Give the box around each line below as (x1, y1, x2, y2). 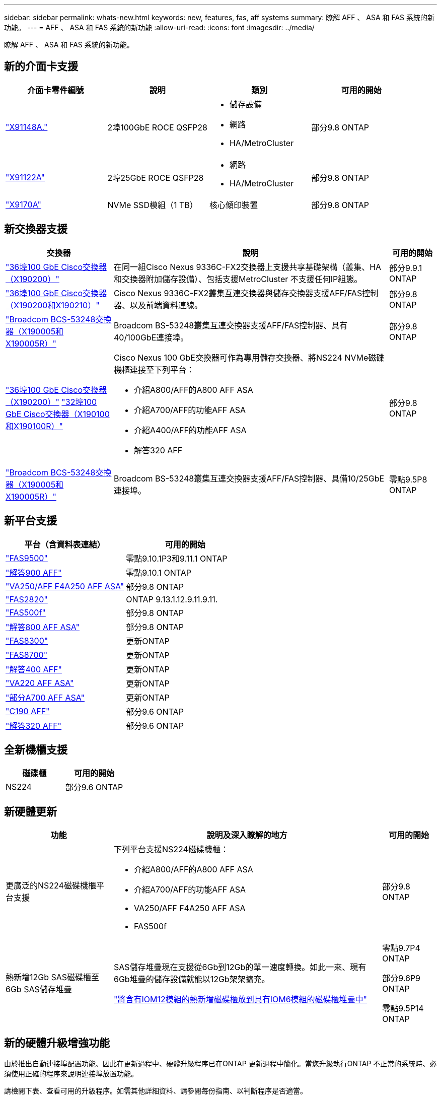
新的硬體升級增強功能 (4, 1036, 110, 1049)
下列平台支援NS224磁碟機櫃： (114, 844, 229, 855)
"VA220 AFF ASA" (6, 677, 74, 688)
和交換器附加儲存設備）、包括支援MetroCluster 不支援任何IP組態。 (114, 273, 362, 284)
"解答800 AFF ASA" (6, 622, 80, 632)
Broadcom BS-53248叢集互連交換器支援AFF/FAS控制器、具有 (114, 320, 348, 330)
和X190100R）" (6, 421, 63, 431)
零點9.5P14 (382, 1003, 424, 1014)
